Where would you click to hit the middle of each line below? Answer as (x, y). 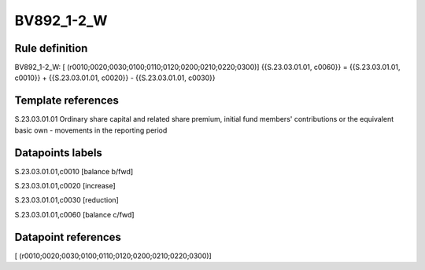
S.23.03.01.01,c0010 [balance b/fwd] (74, 171)
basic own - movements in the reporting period (91, 130)
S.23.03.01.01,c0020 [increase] (65, 186)
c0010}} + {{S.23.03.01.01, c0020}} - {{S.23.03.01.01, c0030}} (115, 78)
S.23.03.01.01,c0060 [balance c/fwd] (74, 214)
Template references (67, 101)
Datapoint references (68, 237)
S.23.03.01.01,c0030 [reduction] (67, 200)
